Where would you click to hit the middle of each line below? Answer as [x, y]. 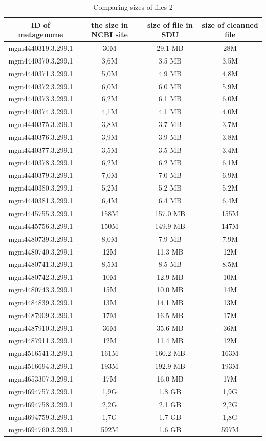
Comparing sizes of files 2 [133, 7]
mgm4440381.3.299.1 [41, 201]
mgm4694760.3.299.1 [41, 429]
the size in [110, 24]
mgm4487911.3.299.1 [41, 340]
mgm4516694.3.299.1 [41, 366]
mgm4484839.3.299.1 [41, 302]
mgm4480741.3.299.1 [41, 264]
